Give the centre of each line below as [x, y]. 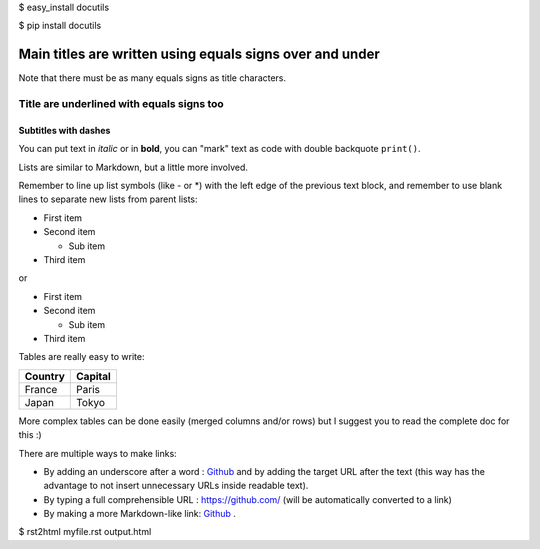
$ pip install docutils [60, 26]
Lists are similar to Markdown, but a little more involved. [133, 167]
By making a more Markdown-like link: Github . [140, 514]
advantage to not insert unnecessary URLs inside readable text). [176, 486]
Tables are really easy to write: [81, 357]
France [41, 389]
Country [44, 376]
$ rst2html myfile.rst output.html [85, 532]
